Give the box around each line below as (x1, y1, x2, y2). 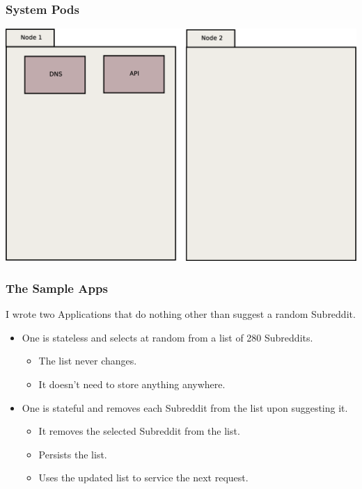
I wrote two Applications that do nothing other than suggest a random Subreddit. (6, 307, 356, 321)
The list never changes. (38, 353, 137, 368)
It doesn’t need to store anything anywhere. (38, 377, 226, 391)
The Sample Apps (6, 279, 108, 296)
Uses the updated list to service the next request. (38, 470, 249, 485)
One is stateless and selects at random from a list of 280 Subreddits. (22, 330, 313, 344)
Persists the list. (38, 447, 107, 461)
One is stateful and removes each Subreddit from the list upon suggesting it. (22, 400, 348, 415)
